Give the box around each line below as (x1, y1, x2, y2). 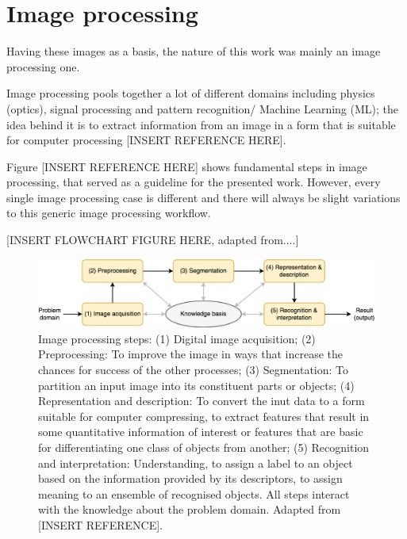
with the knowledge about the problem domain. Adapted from (38, 501, 341, 518)
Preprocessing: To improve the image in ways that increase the (38, 346, 344, 362)
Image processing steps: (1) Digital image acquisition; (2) (38, 330, 316, 346)
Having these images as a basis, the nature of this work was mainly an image (6, 43, 381, 59)
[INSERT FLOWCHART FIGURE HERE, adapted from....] (6, 231, 299, 248)
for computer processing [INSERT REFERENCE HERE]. (6, 132, 286, 148)
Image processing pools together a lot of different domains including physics (6, 85, 375, 101)
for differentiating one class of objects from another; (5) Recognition (38, 438, 370, 455)
